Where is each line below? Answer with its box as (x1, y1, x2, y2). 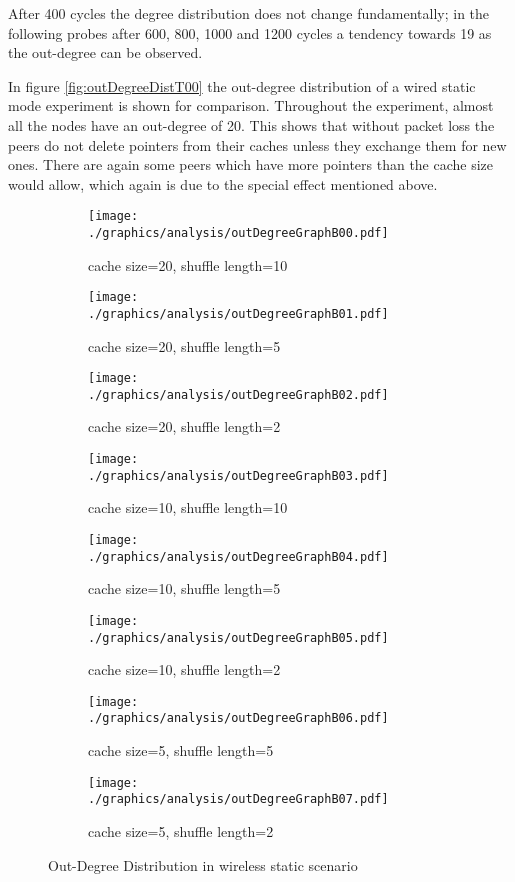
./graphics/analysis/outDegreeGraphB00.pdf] (88, 226, 389, 240)
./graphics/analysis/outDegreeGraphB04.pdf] (88, 549, 389, 564)
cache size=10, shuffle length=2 (88, 659, 281, 680)
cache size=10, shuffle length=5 (88, 578, 281, 599)
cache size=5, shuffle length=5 (88, 740, 274, 761)
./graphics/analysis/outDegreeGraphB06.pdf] (88, 711, 389, 726)
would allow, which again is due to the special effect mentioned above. (8, 173, 438, 194)
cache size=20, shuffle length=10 (88, 254, 288, 275)
